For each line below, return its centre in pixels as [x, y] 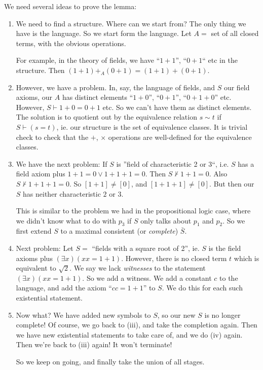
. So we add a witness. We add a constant [147, 277]
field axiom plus [41, 174]
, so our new [176, 314]
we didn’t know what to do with [66, 220]
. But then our [232, 183]
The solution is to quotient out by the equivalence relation [106, 117]
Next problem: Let [45, 248]
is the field [225, 248]
